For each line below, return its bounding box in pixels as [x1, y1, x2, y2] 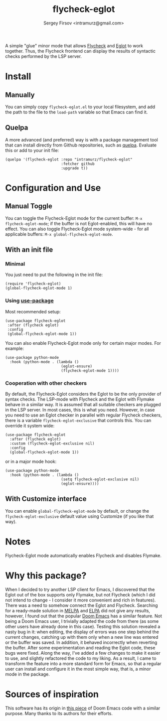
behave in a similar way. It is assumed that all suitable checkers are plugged [5, 402, 161, 408]
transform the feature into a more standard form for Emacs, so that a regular [5, 660, 162, 666]
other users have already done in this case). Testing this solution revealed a [5, 623, 161, 629]
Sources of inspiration [5, 689, 99, 700]
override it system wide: [5, 423, 55, 429]
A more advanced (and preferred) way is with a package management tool [5, 137, 158, 143]
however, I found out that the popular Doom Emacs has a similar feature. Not [5, 613, 162, 619]
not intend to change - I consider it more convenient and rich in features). [5, 597, 156, 603]
